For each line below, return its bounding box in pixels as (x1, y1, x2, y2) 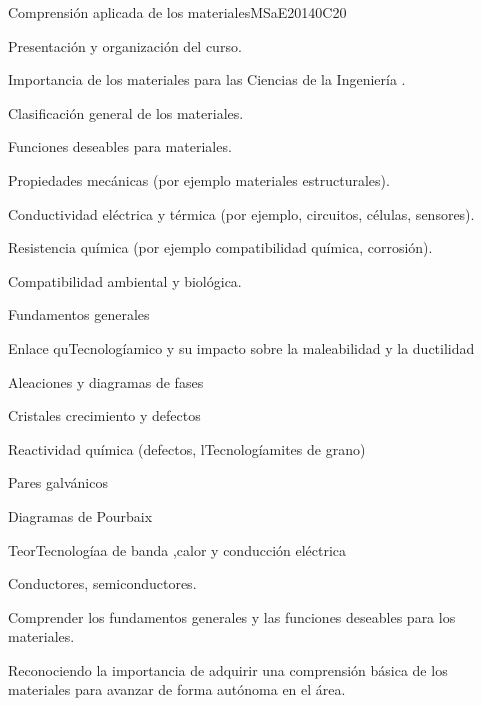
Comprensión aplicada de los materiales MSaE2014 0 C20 (8, 2, 347, 22)
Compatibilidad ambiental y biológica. (8, 270, 242, 291)
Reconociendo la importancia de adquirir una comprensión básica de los (8, 659, 448, 680)
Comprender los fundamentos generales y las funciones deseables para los (8, 606, 456, 627)
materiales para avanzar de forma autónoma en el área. (8, 679, 346, 700)
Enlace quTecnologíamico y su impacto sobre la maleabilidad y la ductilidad (8, 337, 475, 358)
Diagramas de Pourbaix (8, 505, 153, 526)
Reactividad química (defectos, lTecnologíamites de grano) (8, 438, 366, 459)
